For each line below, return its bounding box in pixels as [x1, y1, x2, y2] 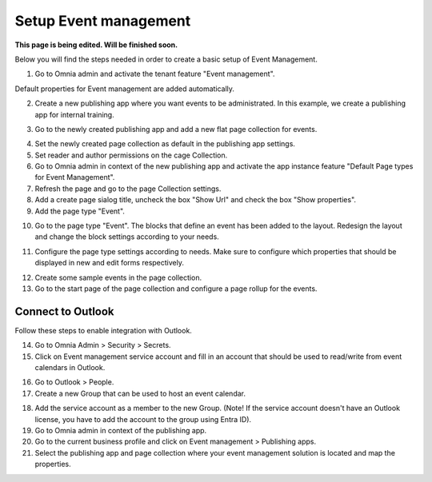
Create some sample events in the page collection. [34, 273, 202, 282]
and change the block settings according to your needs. [34, 232, 219, 241]
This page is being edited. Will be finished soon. [14, 40, 178, 50]
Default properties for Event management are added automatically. [14, 84, 235, 94]
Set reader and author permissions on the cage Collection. [34, 150, 228, 160]
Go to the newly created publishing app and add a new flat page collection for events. [34, 124, 318, 133]
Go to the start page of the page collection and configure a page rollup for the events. [34, 284, 318, 293]
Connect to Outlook [14, 305, 115, 318]
